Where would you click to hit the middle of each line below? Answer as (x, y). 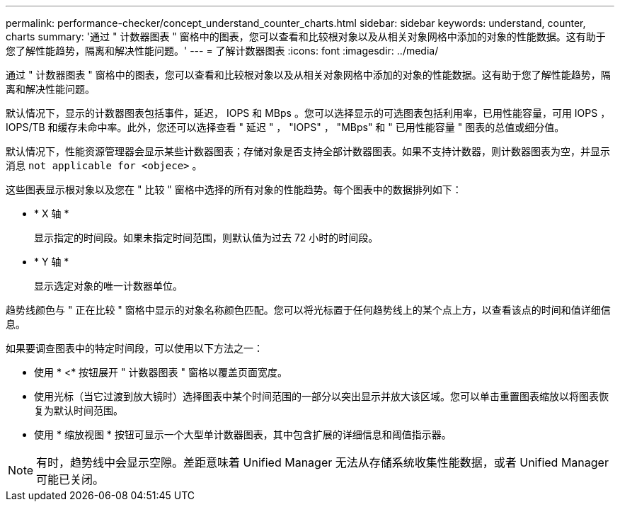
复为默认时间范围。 (79, 410)
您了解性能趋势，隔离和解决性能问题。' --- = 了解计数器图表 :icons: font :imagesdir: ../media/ (222, 51)
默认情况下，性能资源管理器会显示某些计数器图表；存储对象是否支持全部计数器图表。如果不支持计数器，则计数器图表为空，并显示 (308, 151)
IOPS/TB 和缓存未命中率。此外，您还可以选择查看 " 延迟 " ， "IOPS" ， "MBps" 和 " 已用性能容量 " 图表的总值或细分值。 (285, 127)
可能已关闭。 (70, 479)
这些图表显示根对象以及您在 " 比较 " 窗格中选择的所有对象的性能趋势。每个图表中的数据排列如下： (234, 189)
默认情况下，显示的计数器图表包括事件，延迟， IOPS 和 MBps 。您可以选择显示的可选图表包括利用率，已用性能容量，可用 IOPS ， (308, 113)
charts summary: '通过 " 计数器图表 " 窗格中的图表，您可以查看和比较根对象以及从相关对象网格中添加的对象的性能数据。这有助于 (306, 36)
